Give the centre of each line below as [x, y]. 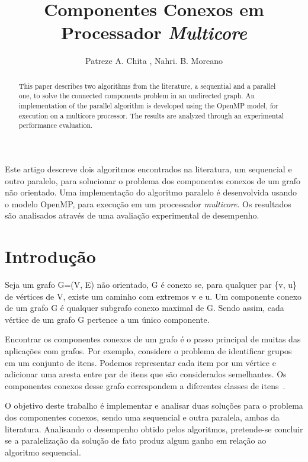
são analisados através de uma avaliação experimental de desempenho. [132, 215]
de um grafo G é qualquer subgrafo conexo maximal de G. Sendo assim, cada [145, 308]
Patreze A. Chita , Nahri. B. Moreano [154, 61]
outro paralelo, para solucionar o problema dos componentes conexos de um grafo [153, 180]
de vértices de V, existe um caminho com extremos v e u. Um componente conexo [153, 296]
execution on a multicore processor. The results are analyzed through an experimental [151, 115]
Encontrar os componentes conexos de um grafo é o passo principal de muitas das [153, 339]
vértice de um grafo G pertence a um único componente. [107, 319]
